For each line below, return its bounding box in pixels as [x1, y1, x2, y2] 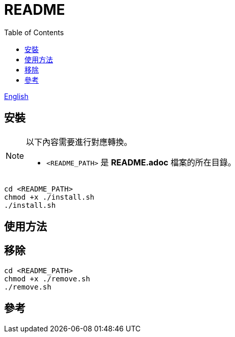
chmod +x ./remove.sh [4, 274, 90, 283]
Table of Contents [4, 28, 64, 37]
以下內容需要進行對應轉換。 [26, 136, 133, 147]
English [4, 91, 29, 101]
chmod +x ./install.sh [4, 192, 95, 201]
